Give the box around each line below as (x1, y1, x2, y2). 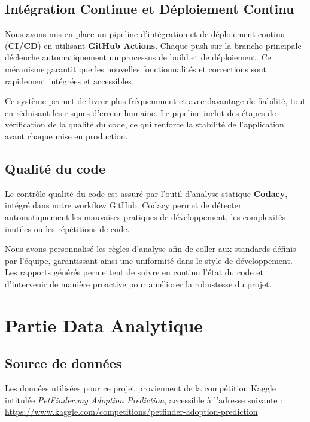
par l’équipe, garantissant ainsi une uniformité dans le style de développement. (5, 254, 293, 266)
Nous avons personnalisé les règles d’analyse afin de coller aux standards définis (5, 242, 296, 255)
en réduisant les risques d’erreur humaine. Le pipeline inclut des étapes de (5, 106, 276, 119)
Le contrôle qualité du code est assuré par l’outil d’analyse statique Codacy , (5, 187, 288, 199)
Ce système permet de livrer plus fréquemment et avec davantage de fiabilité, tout (5, 95, 306, 107)
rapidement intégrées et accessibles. (5, 74, 134, 87)
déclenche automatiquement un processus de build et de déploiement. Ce (5, 51, 271, 63)
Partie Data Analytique (5, 312, 203, 337)
